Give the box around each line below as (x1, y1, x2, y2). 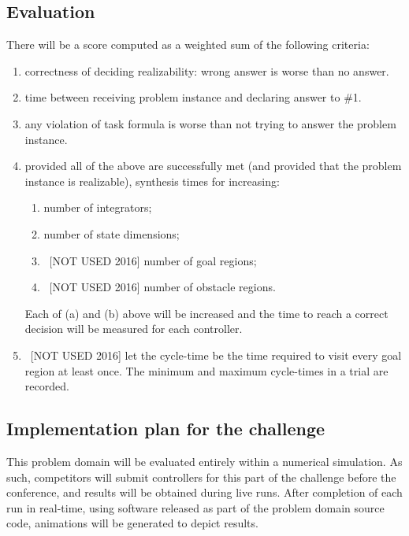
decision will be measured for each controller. (24, 320, 243, 337)
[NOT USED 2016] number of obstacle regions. (49, 279, 276, 295)
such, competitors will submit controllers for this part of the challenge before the (6, 468, 396, 485)
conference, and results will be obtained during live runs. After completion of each (6, 484, 403, 501)
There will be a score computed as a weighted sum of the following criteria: (6, 36, 370, 53)
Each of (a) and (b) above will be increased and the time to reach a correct (24, 305, 389, 321)
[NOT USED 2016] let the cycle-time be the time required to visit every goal (30, 346, 402, 363)
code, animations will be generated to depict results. (6, 515, 258, 531)
